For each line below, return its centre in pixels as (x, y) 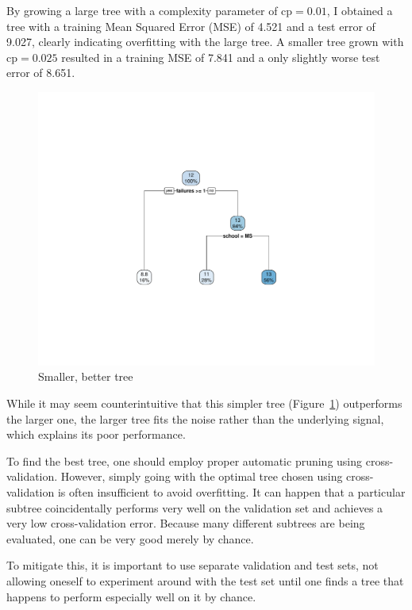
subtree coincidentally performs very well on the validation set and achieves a (195, 507)
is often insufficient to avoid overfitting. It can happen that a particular (231, 492)
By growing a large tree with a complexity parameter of (142, 10)
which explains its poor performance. (96, 434)
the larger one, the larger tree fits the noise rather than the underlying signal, (195, 418)
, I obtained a (360, 10)
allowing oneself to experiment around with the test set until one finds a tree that (205, 581)
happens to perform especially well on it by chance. (131, 596)
